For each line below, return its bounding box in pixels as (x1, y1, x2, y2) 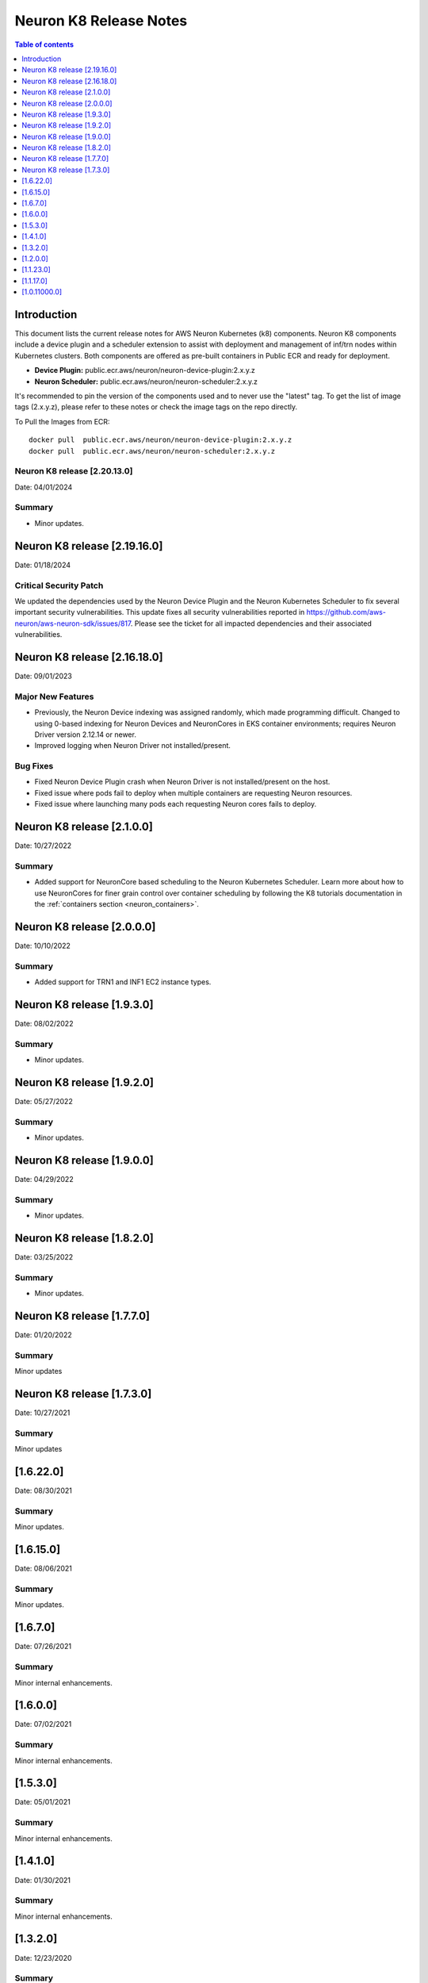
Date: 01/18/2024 (14, 560, 71, 570)
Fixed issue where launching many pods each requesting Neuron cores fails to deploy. (34, 800, 317, 809)
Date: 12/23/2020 (14, 1953, 72, 1962)
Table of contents (14, 40, 75, 49)
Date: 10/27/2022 (14, 841, 72, 850)
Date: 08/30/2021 (14, 1486, 73, 1495)
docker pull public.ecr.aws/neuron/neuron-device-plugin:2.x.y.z (29, 435, 292, 444)
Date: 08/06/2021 (14, 1563, 73, 1574)
